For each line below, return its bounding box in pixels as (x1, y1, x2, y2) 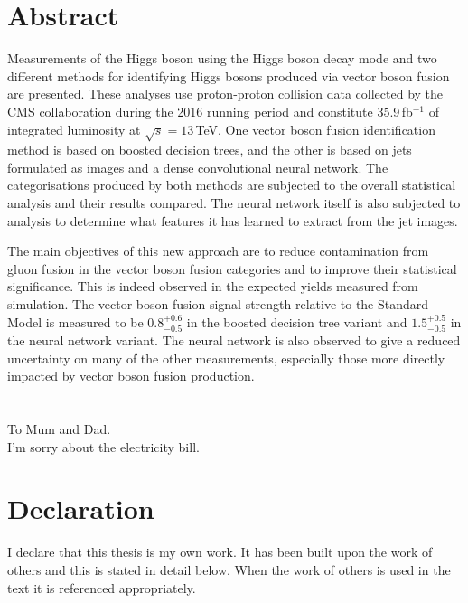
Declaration (7, 490, 154, 527)
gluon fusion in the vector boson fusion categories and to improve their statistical (7, 259, 457, 278)
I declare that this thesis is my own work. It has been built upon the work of (7, 542, 433, 561)
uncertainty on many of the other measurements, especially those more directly (7, 348, 445, 367)
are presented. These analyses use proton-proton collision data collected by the (7, 84, 444, 103)
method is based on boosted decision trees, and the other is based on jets (7, 140, 412, 159)
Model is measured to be (7, 312, 144, 331)
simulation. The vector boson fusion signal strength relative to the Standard (7, 295, 429, 314)
